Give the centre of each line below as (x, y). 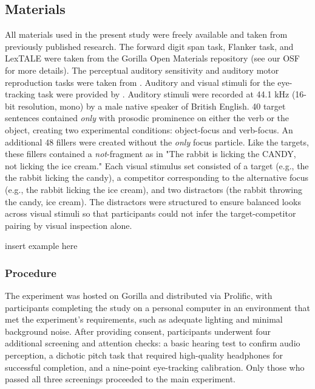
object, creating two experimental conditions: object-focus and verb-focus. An (149, 129)
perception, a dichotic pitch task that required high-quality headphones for (144, 355)
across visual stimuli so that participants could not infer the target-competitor (151, 213)
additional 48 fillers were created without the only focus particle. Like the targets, (157, 142)
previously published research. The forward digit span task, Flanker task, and (149, 46)
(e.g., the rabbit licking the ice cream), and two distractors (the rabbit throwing (154, 189)
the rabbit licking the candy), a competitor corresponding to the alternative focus (157, 177)
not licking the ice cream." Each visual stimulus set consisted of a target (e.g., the (157, 165)
